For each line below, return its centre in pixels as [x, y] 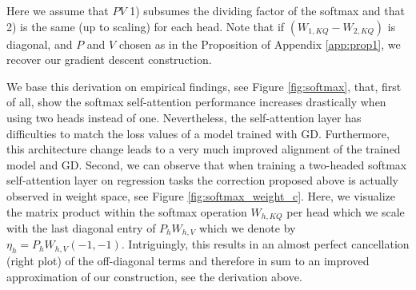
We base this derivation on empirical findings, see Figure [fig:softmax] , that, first [204, 86]
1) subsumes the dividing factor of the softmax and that [267, 10]
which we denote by [247, 227]
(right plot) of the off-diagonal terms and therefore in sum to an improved [188, 261]
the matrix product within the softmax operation [127, 211]
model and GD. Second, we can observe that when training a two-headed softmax [207, 164]
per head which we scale [346, 211]
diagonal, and [40, 44]
